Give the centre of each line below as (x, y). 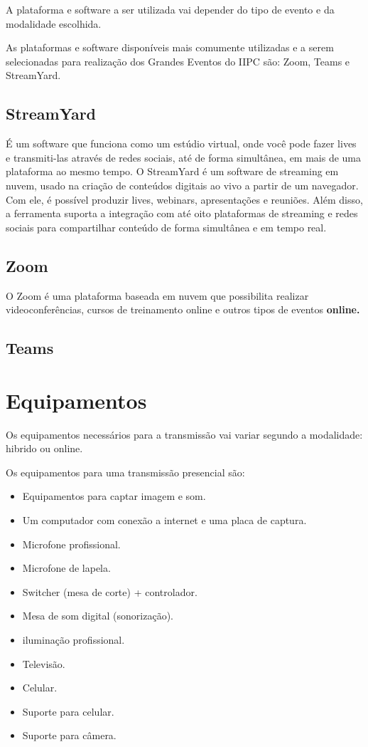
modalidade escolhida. (54, 23)
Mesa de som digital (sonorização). (98, 616)
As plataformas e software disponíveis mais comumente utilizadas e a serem (170, 47)
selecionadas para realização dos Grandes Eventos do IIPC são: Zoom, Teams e (178, 61)
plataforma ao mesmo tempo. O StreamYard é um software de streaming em (172, 171)
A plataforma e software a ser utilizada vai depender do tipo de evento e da (170, 9)
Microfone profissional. (71, 544)
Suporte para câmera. (69, 735)
